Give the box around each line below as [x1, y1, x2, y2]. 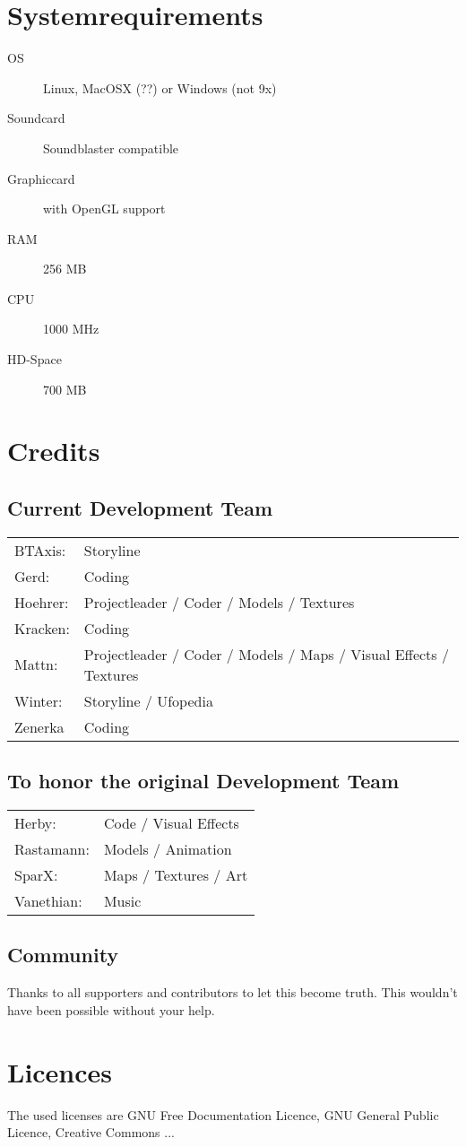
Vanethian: [14, 891, 82, 912]
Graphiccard [7, 169, 75, 187]
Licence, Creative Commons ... [7, 1123, 175, 1142]
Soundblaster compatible [43, 138, 179, 157]
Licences [7, 1053, 113, 1090]
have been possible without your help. [7, 1000, 215, 1019]
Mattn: [14, 654, 58, 675]
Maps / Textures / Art [103, 865, 248, 886]
